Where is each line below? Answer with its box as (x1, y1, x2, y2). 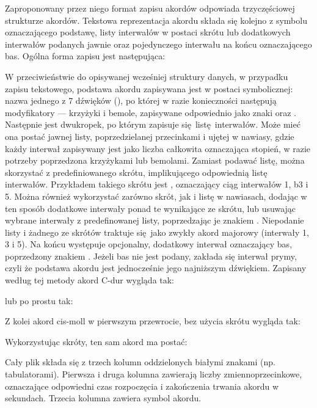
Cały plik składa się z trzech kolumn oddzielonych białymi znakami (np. (5, 355, 275, 368)
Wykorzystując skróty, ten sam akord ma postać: (5, 335, 188, 348)
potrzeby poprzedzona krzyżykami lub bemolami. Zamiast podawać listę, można (5, 154, 305, 167)
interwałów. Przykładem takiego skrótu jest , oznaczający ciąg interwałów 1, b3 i (5, 178, 308, 191)
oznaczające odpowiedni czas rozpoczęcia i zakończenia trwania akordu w (5, 379, 279, 392)
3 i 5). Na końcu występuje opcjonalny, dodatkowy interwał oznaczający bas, (5, 238, 293, 250)
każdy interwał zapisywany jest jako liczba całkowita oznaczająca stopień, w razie (5, 142, 311, 155)
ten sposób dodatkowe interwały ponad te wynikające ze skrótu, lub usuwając (5, 202, 296, 214)
